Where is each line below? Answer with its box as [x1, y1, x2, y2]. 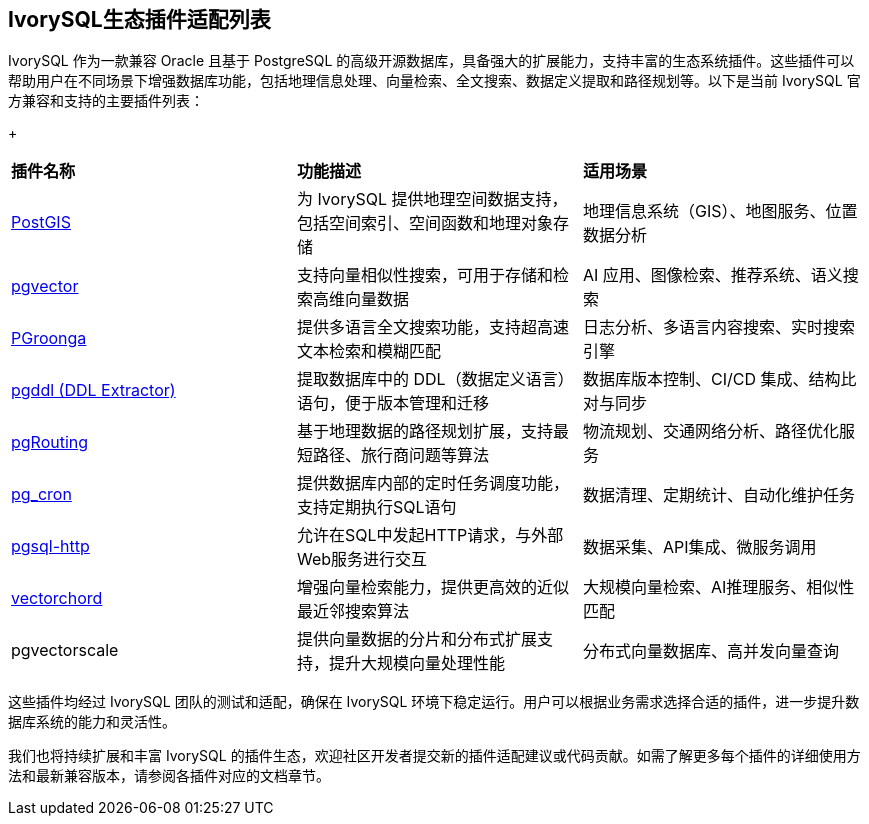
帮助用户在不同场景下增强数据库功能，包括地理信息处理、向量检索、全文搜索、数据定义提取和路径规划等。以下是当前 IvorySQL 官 [8, 72, 861, 90]
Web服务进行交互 [296, 549, 428, 570]
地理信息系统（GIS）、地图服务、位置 [582, 201, 858, 222]
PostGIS [11, 212, 71, 233]
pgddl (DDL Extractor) [11, 380, 176, 401]
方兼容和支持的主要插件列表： [8, 92, 204, 110]
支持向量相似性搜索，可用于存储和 [296, 265, 553, 286]
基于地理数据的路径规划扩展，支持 [296, 421, 553, 442]
